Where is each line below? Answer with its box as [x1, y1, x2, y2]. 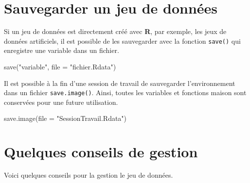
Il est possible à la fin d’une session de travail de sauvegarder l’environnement [4, 78, 235, 88]
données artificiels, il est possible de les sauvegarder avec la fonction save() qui [4, 35, 241, 46]
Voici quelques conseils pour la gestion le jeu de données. [4, 170, 173, 180]
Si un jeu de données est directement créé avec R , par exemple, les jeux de [4, 26, 227, 36]
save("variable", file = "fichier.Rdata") [4, 61, 116, 71]
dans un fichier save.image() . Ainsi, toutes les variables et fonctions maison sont [4, 87, 247, 98]
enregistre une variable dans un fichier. [4, 45, 119, 55]
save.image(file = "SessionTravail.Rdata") [4, 113, 127, 123]
